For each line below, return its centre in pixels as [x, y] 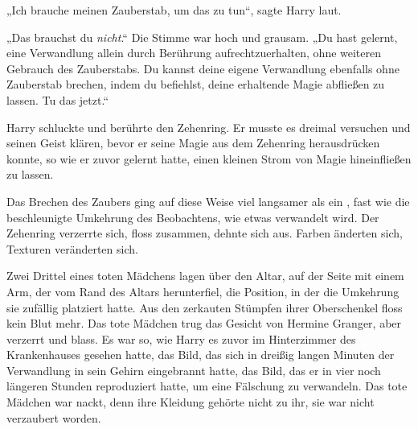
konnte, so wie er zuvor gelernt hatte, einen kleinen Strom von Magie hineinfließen [209, 158]
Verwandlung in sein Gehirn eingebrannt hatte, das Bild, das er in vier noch [194, 370]
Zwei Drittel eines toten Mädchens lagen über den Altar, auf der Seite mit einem [205, 276]
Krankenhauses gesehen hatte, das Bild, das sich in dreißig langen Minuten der [201, 355]
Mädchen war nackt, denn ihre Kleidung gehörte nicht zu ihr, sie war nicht [191, 402]
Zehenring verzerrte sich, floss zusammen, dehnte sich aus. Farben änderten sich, [205, 233]
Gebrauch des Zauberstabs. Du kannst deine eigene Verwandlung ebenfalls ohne [203, 68]
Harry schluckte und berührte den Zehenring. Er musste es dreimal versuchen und [209, 127]
